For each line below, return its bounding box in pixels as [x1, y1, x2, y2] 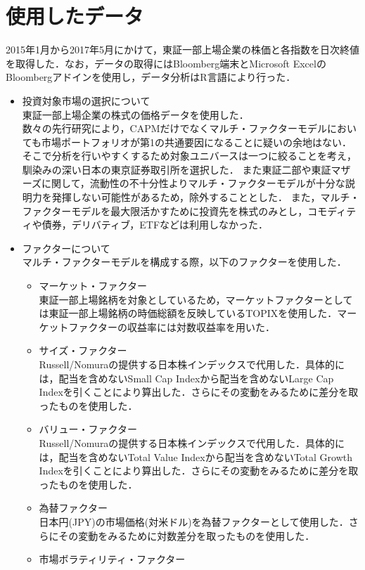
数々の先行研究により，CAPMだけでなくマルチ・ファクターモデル [22, 121, 327, 136]
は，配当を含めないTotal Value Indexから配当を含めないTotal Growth [39, 449, 353, 464]
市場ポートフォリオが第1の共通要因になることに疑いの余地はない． [41, 134, 352, 149]
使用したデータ [6, 1, 144, 30]
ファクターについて [22, 240, 110, 255]
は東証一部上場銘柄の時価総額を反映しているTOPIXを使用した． [39, 306, 338, 320]
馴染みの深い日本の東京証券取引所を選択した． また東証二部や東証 [22, 162, 331, 176]
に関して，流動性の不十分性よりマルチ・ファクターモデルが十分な [41, 176, 345, 190]
